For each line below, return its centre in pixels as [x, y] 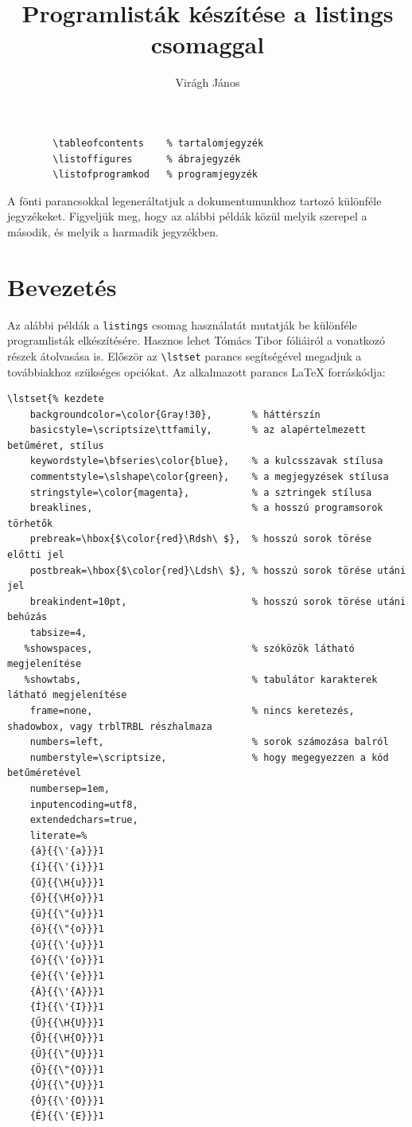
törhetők [30, 523]
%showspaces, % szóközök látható [189, 648]
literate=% [58, 835]
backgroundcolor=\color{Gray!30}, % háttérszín [175, 414]
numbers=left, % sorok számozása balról [209, 742]
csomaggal [208, 44]
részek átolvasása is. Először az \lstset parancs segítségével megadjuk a [185, 355]
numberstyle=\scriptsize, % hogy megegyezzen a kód [209, 757]
